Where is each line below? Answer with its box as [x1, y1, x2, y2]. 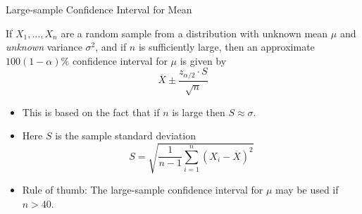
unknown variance [6, 39, 82, 54]
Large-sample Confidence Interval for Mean [6, 2, 192, 16]
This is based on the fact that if [22, 104, 160, 119]
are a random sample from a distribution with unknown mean [61, 25, 328, 40]
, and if [95, 39, 127, 54]
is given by [180, 53, 227, 68]
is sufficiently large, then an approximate [138, 39, 315, 54]
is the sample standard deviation [55, 128, 196, 143]
